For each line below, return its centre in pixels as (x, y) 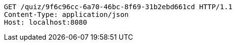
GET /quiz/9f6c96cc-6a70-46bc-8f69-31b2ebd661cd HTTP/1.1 (118, 7)
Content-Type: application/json (66, 15)
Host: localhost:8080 (46, 22)
